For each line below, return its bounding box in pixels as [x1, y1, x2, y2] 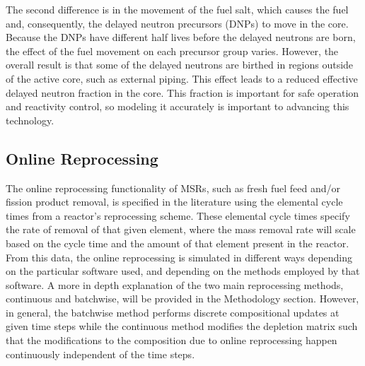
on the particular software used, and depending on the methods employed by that [6, 264, 360, 278]
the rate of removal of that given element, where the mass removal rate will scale [6, 222, 356, 237]
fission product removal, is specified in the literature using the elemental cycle [6, 194, 343, 209]
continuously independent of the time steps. [6, 346, 195, 361]
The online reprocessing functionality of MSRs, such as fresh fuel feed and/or [6, 180, 340, 195]
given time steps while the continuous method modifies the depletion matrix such [6, 319, 358, 333]
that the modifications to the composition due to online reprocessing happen [6, 333, 337, 348]
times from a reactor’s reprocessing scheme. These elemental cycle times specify [6, 208, 350, 223]
